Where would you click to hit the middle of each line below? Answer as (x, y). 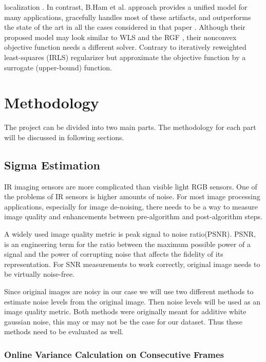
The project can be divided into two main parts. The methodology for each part (130, 127)
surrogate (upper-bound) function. (58, 67)
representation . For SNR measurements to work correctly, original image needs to (132, 264)
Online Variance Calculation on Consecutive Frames (114, 354)
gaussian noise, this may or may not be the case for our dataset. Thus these (123, 321)
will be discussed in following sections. (64, 137)
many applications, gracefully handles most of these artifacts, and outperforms (128, 17)
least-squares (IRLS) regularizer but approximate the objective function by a (125, 57)
